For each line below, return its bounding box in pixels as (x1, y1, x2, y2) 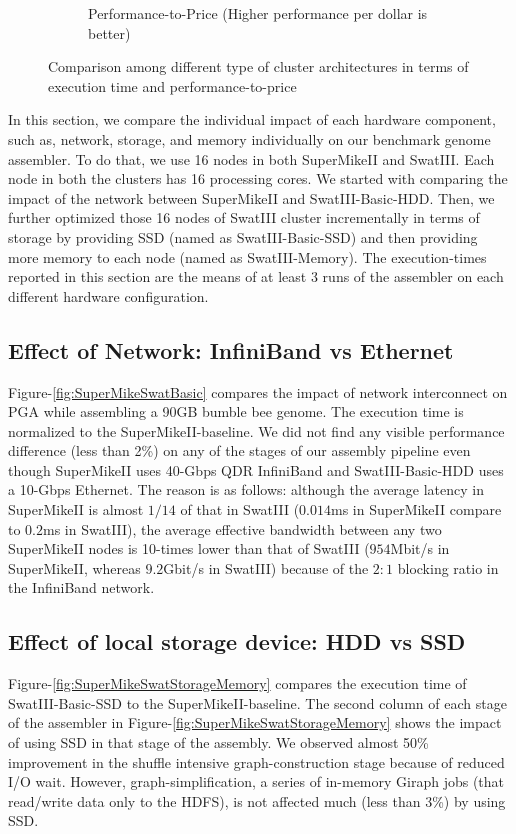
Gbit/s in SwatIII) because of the (163, 557, 369, 578)
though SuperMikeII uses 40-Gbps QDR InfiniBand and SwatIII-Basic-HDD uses (8, 459, 504, 480)
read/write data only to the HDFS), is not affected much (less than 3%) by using (8, 790, 506, 811)
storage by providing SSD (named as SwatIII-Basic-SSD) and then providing (8, 226, 478, 247)
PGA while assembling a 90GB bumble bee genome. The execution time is (8, 401, 464, 422)
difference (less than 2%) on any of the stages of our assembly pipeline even (8, 440, 471, 461)
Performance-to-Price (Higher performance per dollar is (88, 3, 428, 23)
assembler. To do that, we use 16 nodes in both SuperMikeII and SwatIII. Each (8, 148, 495, 169)
